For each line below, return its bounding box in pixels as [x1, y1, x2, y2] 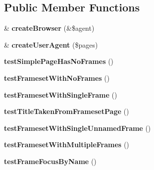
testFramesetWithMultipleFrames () [4, 139, 129, 150]
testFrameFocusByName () [4, 156, 97, 166]
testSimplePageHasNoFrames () [4, 56, 114, 66]
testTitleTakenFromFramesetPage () [4, 106, 129, 116]
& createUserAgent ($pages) [4, 39, 98, 50]
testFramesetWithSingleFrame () [4, 89, 117, 100]
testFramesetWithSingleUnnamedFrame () [4, 122, 151, 133]
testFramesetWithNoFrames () [4, 72, 110, 83]
